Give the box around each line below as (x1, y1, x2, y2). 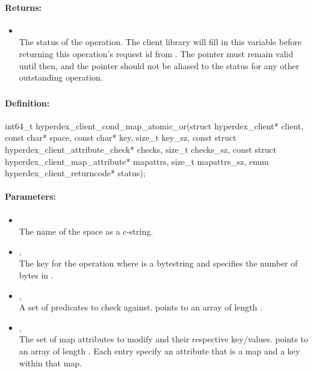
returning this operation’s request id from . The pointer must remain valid (19, 47, 294, 60)
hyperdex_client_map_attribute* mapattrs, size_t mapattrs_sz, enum (5, 155, 269, 167)
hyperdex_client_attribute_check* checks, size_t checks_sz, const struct (5, 143, 277, 156)
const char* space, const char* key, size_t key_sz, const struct (5, 131, 237, 144)
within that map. (19, 356, 82, 369)
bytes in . (19, 269, 54, 282)
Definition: (5, 96, 50, 109)
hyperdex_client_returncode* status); (5, 167, 146, 179)
